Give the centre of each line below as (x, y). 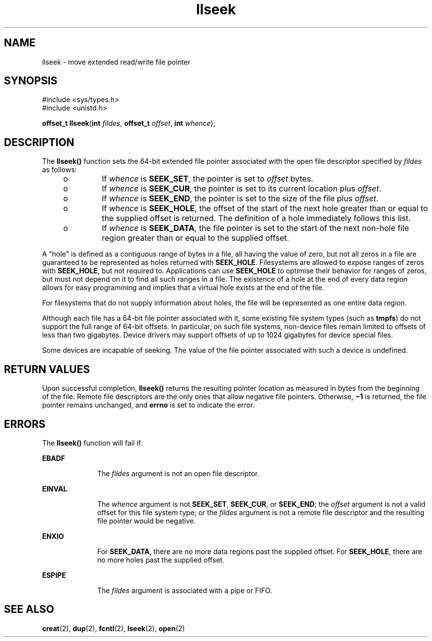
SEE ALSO (29, 609)
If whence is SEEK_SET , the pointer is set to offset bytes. (207, 179)
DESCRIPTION (39, 142)
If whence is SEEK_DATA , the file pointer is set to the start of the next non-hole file (255, 228)
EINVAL (55, 489)
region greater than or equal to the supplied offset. (196, 238)
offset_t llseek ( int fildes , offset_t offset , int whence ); (129, 123)
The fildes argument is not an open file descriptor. (178, 473)
